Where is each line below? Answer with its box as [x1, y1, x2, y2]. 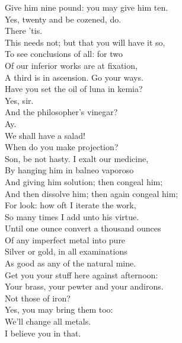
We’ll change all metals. [5, 315, 91, 328]
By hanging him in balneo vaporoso [5, 164, 134, 176]
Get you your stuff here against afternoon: [5, 268, 158, 281]
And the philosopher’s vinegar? [5, 106, 118, 118]
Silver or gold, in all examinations [5, 245, 127, 258]
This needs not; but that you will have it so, [5, 36, 165, 48]
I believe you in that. [5, 326, 81, 339]
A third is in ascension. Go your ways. [5, 71, 143, 83]
